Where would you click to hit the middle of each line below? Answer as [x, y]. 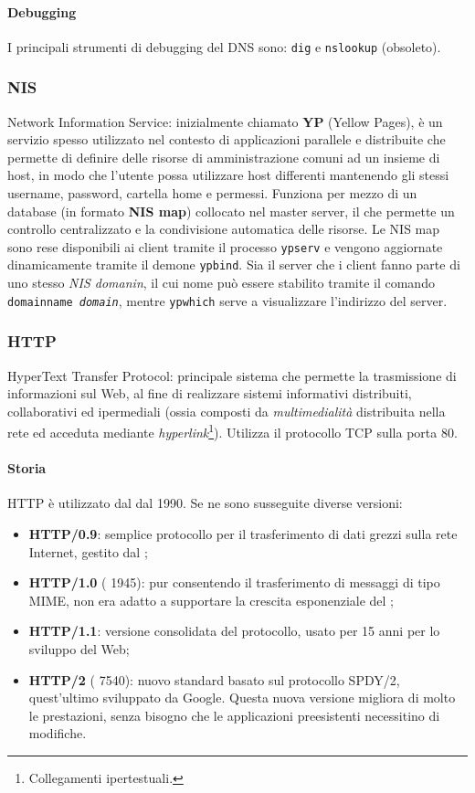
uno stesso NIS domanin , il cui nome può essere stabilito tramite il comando [221, 283]
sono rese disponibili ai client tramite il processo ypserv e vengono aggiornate [225, 246]
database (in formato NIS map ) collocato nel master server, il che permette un [231, 211]
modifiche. [58, 733]
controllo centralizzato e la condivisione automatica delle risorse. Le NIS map [224, 229]
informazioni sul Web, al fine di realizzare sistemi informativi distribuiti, [210, 393]
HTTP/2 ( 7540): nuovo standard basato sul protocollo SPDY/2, [214, 679]
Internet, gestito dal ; [88, 551]
